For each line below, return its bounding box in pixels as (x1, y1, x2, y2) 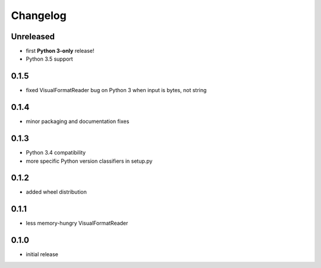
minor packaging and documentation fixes (26, 118, 130, 125)
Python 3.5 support (26, 55, 74, 62)
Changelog (11, 9, 67, 22)
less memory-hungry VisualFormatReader (26, 220, 128, 227)
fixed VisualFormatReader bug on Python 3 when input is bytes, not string (26, 87, 207, 94)
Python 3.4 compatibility (26, 149, 86, 156)
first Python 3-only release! (26, 48, 95, 55)
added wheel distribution (26, 188, 87, 196)
